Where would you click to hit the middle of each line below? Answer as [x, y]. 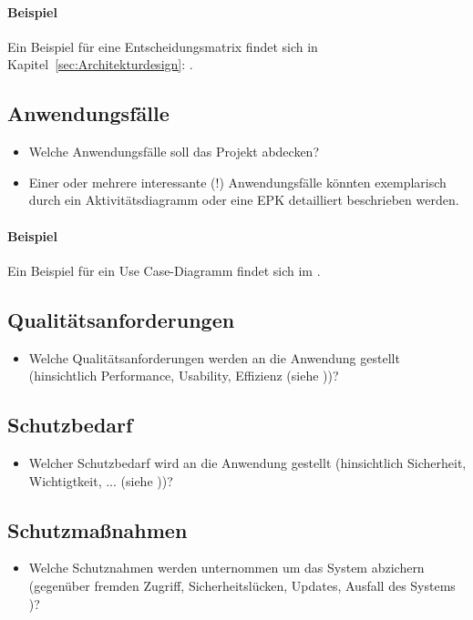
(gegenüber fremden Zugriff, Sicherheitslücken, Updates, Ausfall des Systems [242, 585]
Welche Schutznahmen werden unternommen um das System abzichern [226, 568]
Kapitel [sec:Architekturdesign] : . [100, 64]
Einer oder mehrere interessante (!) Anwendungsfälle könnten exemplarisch [237, 182]
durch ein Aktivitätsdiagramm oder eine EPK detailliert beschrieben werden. [244, 200]
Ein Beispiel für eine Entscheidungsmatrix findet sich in [163, 46]
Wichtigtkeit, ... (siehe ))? [101, 480]
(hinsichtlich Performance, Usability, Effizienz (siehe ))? [184, 376]
